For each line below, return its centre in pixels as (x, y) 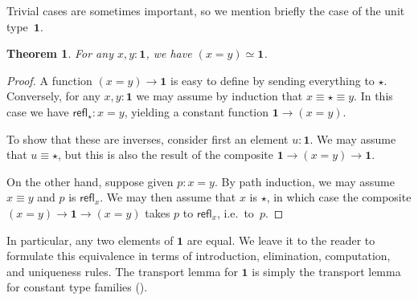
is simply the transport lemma (326, 271)
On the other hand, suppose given (90, 181)
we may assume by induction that (219, 96)
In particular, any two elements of (90, 240)
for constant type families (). (77, 287)
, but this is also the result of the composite (166, 155)
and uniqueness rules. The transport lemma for (122, 271)
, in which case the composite (339, 197)
